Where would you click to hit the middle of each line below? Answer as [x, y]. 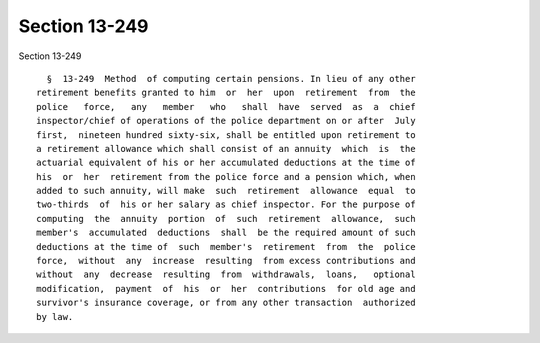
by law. [55, 316]
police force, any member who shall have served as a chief [226, 106]
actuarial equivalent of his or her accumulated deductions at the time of [226, 163]
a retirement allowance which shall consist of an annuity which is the [226, 148]
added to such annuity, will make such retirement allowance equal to [226, 191]
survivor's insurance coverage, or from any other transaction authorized [226, 303]
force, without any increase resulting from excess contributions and [226, 261]
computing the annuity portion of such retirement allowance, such [226, 218]
